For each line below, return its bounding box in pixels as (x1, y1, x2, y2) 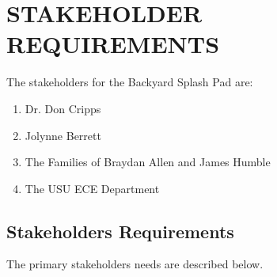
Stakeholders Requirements (6, 218, 234, 243)
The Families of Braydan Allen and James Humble (25, 154, 271, 170)
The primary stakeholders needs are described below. (6, 256, 264, 272)
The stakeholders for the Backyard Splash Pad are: (6, 74, 253, 90)
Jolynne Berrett (25, 127, 101, 143)
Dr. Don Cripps (25, 100, 101, 116)
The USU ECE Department (25, 180, 160, 196)
